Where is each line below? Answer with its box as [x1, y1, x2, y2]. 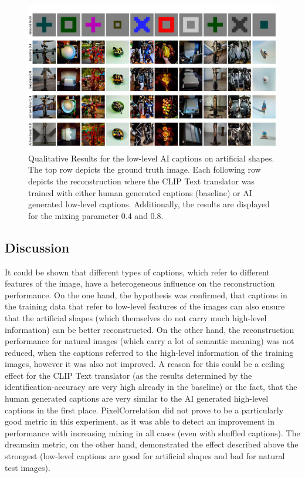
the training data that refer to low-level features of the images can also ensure [5, 300, 285, 312]
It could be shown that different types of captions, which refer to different [5, 265, 270, 278]
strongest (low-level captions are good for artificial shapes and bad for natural [5, 450, 285, 462]
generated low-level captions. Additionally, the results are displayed [28, 198, 270, 210]
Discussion [5, 238, 70, 256]
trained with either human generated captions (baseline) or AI [28, 186, 252, 198]
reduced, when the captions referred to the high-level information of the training [5, 346, 294, 358]
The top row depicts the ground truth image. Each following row [28, 163, 261, 176]
